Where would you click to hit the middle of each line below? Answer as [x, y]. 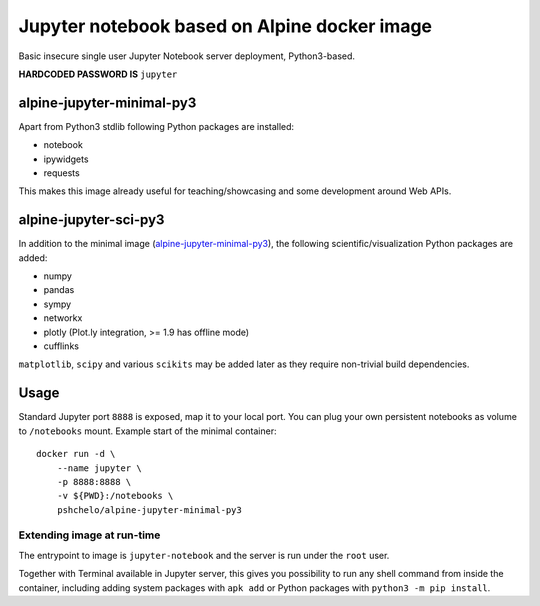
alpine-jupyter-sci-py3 [91, 220]
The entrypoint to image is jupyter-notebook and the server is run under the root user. [204, 555]
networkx [63, 318]
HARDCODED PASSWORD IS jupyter [98, 74]
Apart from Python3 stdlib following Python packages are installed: [156, 126]
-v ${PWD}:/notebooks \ [115, 496]
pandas [59, 290]
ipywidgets [66, 159]
